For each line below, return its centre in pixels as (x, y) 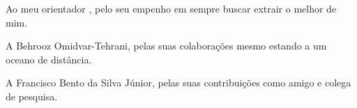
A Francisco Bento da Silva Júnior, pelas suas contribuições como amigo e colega (178, 83)
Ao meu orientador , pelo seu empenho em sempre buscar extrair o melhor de (171, 8)
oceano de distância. (49, 59)
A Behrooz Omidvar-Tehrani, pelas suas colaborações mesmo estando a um (166, 46)
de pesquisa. (32, 96)
